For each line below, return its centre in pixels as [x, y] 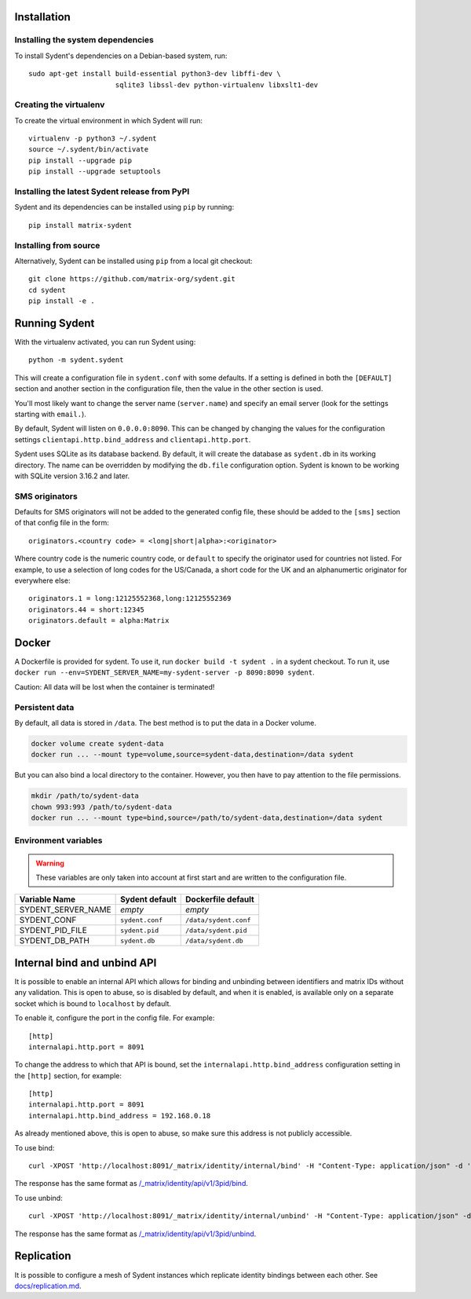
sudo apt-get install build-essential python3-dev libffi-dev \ [155, 74]
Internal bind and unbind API [86, 962]
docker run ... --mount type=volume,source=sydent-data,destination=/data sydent [193, 755]
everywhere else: [42, 580]
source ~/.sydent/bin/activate [89, 150]
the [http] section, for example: [68, 1075]
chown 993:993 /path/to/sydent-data [102, 807]
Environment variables [58, 840]
